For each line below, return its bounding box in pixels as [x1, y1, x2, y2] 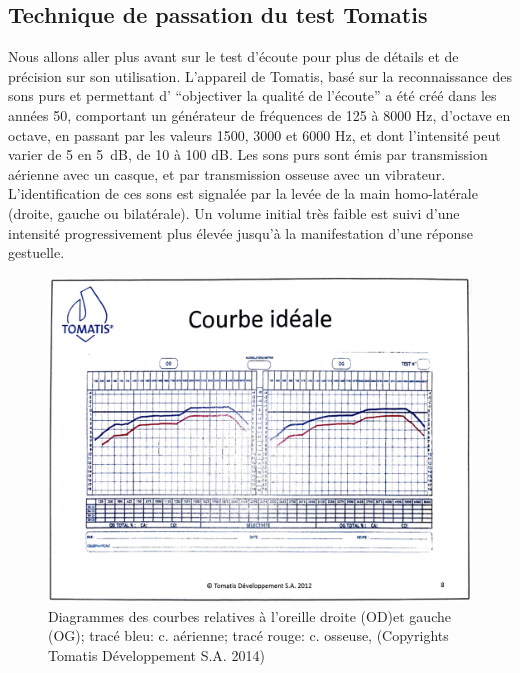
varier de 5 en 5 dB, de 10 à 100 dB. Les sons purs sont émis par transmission [8, 144, 488, 165]
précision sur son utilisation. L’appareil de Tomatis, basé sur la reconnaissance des [8, 65, 512, 86]
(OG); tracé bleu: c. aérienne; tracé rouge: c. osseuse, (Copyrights [48, 625, 449, 646]
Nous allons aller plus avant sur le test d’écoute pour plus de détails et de [8, 46, 459, 67]
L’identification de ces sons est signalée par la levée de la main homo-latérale [8, 183, 478, 204]
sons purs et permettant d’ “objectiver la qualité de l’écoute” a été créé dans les [8, 85, 497, 106]
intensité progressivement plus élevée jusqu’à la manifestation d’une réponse [8, 222, 473, 243]
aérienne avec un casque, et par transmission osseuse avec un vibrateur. [8, 163, 446, 184]
